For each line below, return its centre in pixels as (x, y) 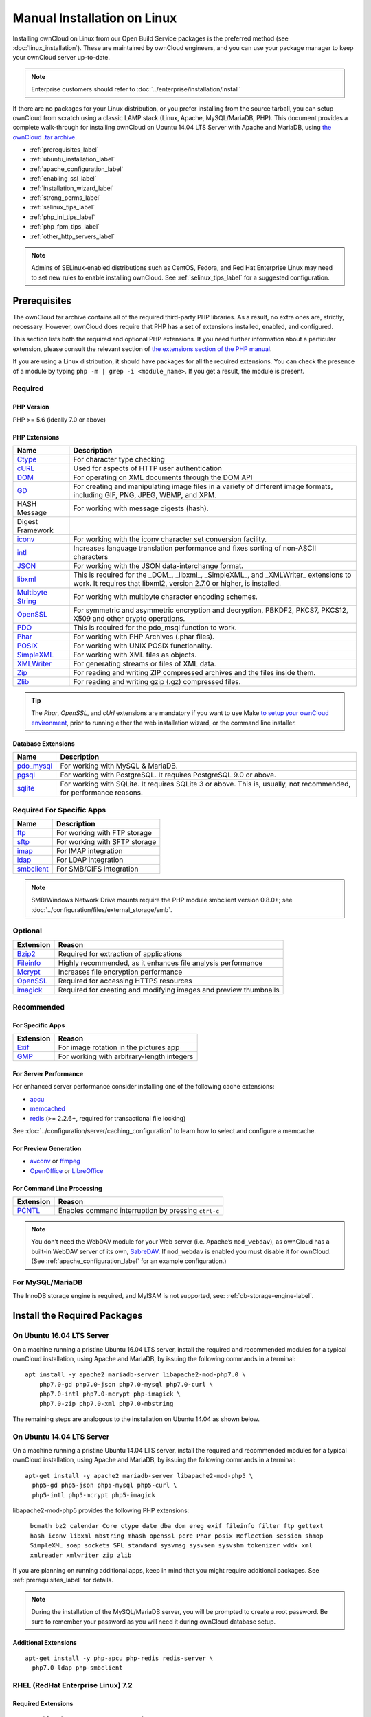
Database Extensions (44, 743)
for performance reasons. (102, 793)
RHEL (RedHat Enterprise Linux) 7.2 (72, 1685)
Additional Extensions (45, 1642)
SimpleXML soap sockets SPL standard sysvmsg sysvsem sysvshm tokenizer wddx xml (171, 1546)
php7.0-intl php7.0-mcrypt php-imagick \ (110, 1394)
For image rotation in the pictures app (119, 1047)
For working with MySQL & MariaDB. (119, 766)
